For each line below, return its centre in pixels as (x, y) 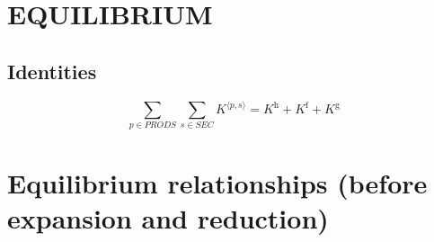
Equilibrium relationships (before (217, 182)
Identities (52, 71)
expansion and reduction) (168, 217)
